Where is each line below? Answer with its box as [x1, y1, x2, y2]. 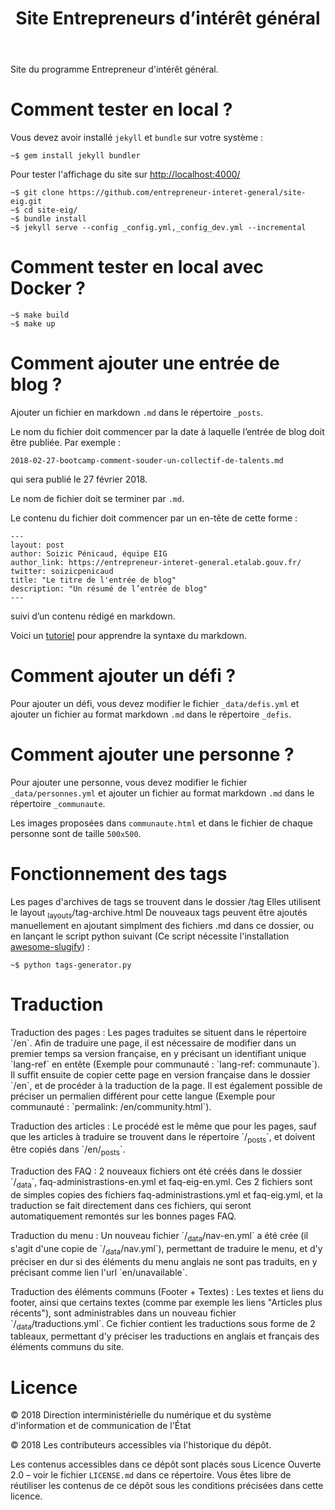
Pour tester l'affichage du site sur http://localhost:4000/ [10, 168, 241, 181]
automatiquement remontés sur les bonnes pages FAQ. [10, 1210, 237, 1222]
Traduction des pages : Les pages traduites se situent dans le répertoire [10, 1026, 307, 1038]
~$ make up [10, 319, 56, 329]
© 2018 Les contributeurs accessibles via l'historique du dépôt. [10, 1439, 272, 1451]
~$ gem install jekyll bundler [10, 151, 141, 161]
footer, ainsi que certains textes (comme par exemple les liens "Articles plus [10, 1296, 323, 1308]
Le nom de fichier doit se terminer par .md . [10, 493, 185, 504]
